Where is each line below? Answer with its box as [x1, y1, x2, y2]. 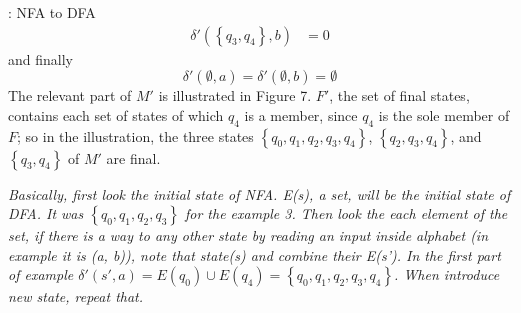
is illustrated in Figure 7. [158, 85, 312, 106]
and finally [8, 48, 73, 69]
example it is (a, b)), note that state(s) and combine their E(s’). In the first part [8, 244, 501, 265]
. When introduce [394, 264, 500, 285]
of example [8, 264, 74, 285]
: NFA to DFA [8, 2, 96, 22]
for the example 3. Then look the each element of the [184, 203, 508, 224]
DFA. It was [8, 203, 84, 224]
